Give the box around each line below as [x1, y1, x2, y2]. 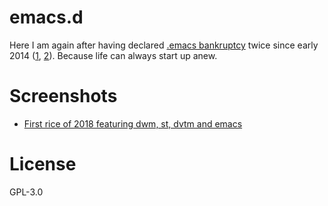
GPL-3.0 [9, 186, 44, 198]
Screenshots [9, 85, 118, 108]
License [9, 153, 77, 176]
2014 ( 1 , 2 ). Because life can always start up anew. [9, 49, 218, 61]
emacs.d [9, 6, 84, 29]
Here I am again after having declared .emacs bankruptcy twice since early [9, 39, 319, 51]
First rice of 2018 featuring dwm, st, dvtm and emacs [23, 117, 243, 130]
